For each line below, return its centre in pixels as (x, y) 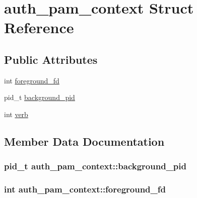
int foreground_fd (32, 80)
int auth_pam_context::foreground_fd (85, 189)
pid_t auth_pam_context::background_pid (95, 166)
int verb (16, 114)
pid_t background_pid (40, 97)
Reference (39, 27)
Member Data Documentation (84, 141)
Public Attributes (51, 59)
